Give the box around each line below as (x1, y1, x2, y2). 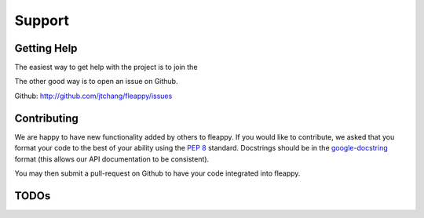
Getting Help (14, 42, 78, 55)
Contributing (14, 111, 79, 125)
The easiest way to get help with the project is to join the (14, 63, 198, 72)
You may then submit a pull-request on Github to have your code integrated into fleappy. (14, 169, 301, 178)
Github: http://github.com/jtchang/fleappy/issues (14, 91, 173, 100)
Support (14, 12, 70, 29)
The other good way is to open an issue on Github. (14, 77, 178, 86)
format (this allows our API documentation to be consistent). (14, 154, 210, 164)
